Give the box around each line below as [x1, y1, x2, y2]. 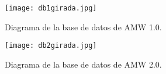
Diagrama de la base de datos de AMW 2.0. [5, 58, 162, 70]
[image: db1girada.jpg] [5, 4, 97, 12]
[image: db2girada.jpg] [5, 41, 97, 50]
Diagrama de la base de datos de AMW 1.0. [5, 20, 162, 33]
